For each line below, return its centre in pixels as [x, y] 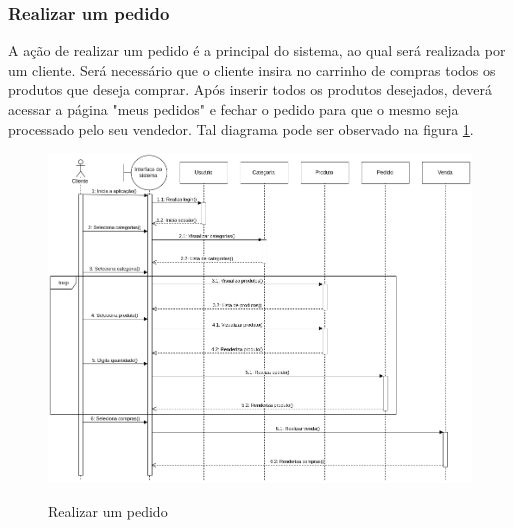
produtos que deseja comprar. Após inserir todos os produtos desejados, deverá [250, 89]
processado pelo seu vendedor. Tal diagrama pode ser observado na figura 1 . [241, 128]
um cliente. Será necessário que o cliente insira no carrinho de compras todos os [252, 69]
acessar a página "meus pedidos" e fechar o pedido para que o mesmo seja [233, 109]
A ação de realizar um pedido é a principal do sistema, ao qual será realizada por [257, 50]
